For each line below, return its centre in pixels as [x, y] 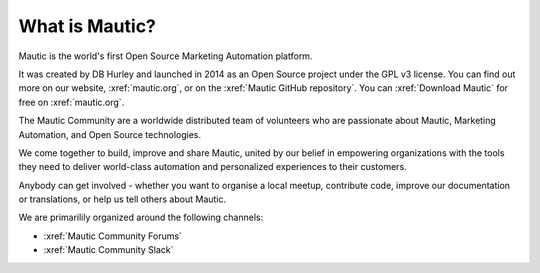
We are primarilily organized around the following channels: [141, 217]
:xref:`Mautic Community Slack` [108, 250]
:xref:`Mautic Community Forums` [112, 236]
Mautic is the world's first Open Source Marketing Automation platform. [165, 56]
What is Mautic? [87, 26]
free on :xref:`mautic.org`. [71, 102]
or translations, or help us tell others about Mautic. [122, 199]
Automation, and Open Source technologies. [110, 134]
